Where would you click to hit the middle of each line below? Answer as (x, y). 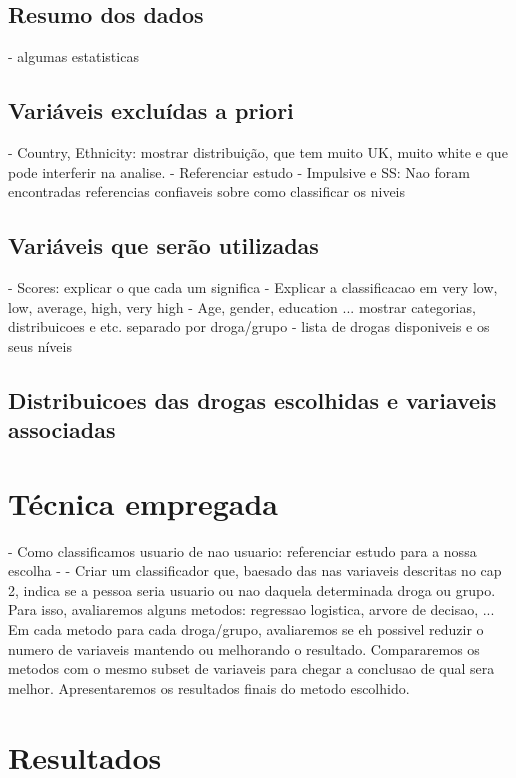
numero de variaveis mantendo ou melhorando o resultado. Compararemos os (244, 648)
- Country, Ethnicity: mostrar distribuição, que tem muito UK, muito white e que (258, 152)
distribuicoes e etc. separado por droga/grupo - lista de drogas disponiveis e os (249, 326)
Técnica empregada (143, 502)
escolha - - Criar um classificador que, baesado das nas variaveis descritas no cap (255, 570)
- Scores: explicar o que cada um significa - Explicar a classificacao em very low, (253, 286)
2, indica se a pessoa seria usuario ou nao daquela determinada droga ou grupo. (252, 589)
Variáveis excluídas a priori (151, 110)
